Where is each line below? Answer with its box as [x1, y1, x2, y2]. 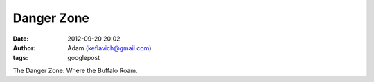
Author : [12, 43, 36, 52]
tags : [12, 54, 28, 62]
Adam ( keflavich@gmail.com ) [67, 43, 152, 52]
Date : [12, 34, 29, 43]
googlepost [67, 54, 100, 62]
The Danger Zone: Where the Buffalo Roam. [12, 66, 138, 74]
